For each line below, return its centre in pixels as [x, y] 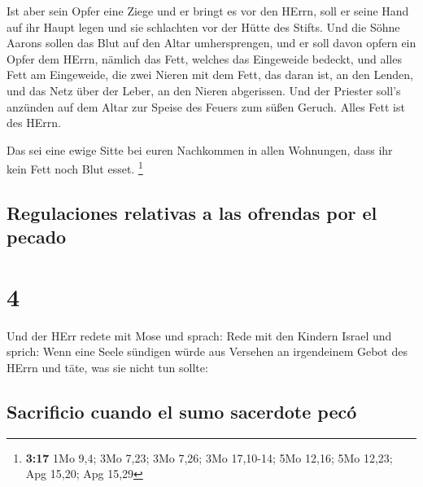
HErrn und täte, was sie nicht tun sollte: [107, 368]
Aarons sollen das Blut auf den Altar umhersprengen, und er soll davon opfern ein [211, 43]
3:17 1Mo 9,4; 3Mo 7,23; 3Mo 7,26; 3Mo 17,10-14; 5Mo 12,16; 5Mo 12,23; [209, 457]
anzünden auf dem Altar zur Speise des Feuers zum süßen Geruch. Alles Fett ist [206, 106]
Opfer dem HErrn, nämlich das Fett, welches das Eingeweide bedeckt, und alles [204, 58]
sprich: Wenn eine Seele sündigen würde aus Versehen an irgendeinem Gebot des [207, 351]
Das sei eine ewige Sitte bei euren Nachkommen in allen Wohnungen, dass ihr [200, 149]
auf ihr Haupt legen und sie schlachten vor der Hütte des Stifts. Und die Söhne [203, 26]
